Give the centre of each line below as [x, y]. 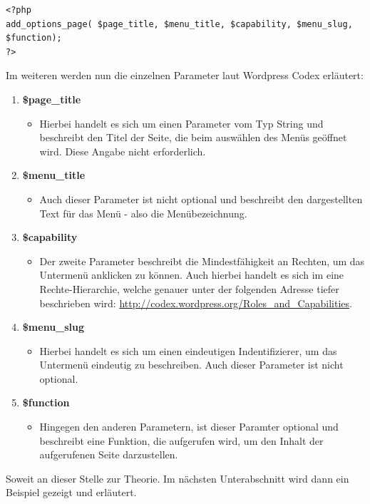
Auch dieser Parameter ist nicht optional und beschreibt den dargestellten [201, 199]
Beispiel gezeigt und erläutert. [71, 492]
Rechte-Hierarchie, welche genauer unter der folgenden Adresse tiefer [189, 288]
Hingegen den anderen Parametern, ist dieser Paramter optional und [189, 427]
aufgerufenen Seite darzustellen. [109, 454]
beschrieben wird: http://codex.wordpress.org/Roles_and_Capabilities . [196, 303]
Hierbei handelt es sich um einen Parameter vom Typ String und [181, 123]
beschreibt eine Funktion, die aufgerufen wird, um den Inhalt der [181, 440]
